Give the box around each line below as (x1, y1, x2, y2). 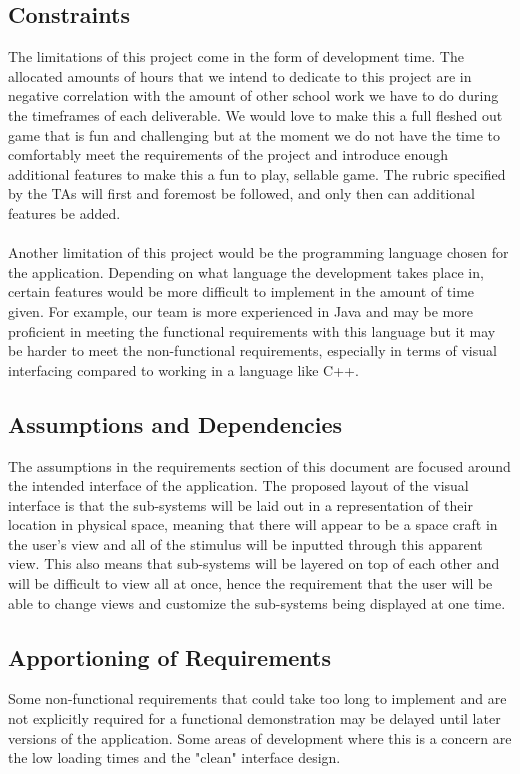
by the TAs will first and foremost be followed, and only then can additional (8, 183, 476, 204)
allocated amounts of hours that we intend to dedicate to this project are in (8, 65, 472, 86)
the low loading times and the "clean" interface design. (8, 747, 341, 768)
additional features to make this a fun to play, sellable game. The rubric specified (8, 163, 506, 184)
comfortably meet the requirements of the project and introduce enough (8, 144, 449, 165)
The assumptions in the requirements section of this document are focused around (8, 455, 511, 476)
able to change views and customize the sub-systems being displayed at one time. (8, 592, 506, 613)
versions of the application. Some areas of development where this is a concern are (8, 727, 512, 748)
